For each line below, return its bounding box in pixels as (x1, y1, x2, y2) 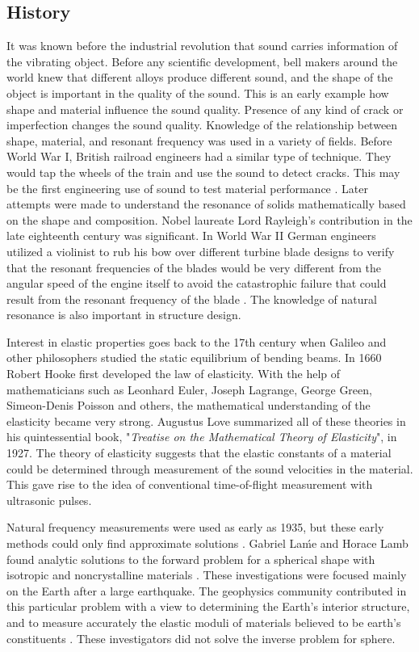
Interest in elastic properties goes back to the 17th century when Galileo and (6, 333, 387, 350)
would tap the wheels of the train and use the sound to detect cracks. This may (6, 163, 400, 180)
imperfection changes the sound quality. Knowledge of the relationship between (6, 116, 398, 133)
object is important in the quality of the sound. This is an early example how (6, 84, 389, 101)
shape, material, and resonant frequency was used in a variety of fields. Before (6, 132, 392, 149)
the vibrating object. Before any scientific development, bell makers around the (6, 53, 398, 69)
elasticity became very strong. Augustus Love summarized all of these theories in (6, 412, 406, 429)
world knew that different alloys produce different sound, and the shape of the (6, 69, 393, 86)
